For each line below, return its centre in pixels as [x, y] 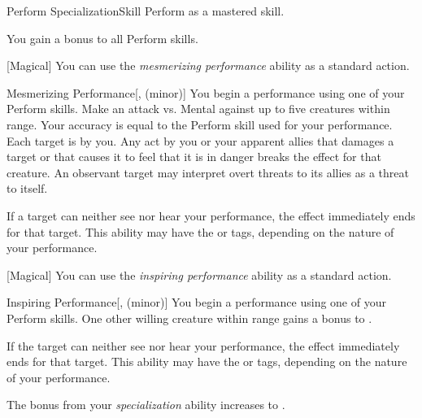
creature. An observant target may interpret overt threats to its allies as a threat [208, 172]
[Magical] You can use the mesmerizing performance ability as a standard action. [208, 65]
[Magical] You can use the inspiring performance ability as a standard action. [199, 274]
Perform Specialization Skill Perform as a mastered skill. [146, 11]
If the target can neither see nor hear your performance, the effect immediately [203, 345]
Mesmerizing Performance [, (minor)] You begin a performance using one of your [206, 92]
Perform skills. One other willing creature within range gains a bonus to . [189, 318]
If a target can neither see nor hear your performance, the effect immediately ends [211, 215]
